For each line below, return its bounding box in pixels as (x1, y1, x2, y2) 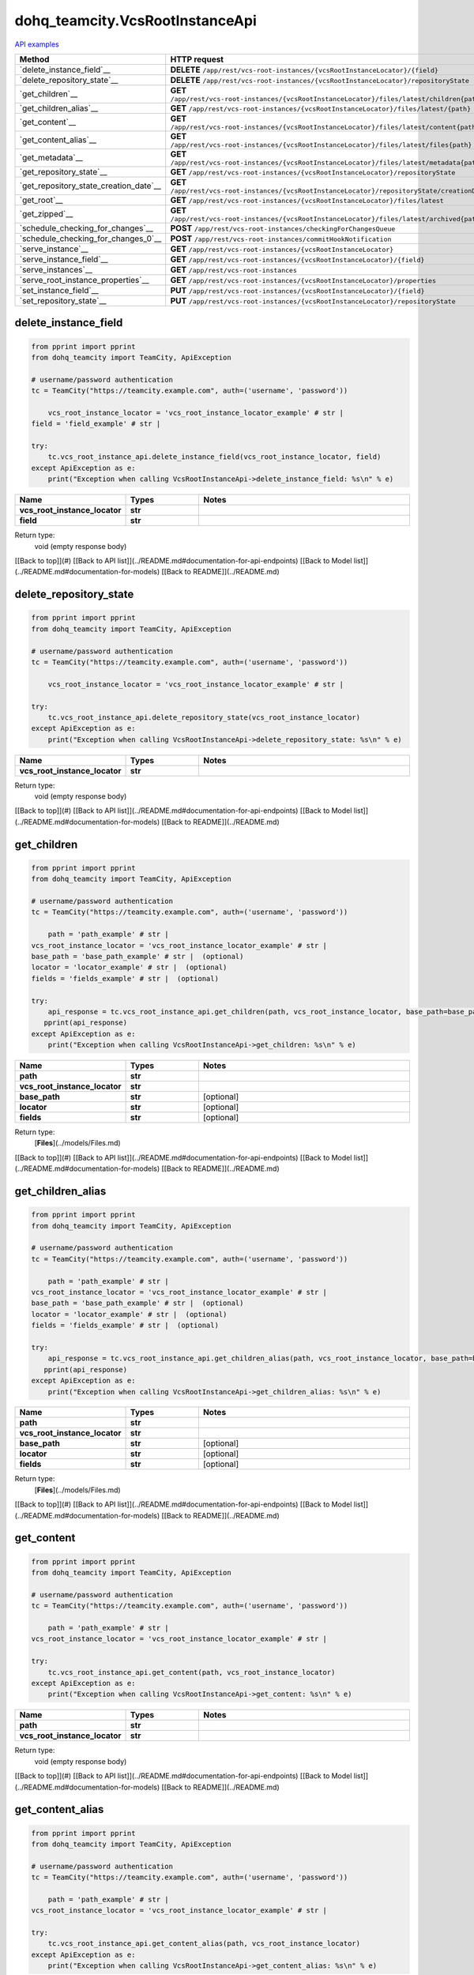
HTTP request (170, 54, 224, 65)
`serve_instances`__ (19, 264, 92, 275)
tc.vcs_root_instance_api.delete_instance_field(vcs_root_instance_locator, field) (47, 453, 382, 461)
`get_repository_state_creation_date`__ (19, 180, 162, 191)
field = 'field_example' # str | (31, 419, 161, 428)
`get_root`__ (19, 194, 63, 205)
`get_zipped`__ (19, 209, 73, 220)
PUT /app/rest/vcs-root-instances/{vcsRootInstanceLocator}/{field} (170, 284, 425, 295)
